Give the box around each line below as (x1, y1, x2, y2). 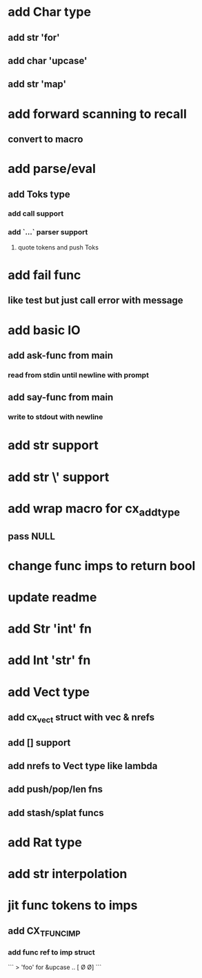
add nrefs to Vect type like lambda (8, 760, 158, 772)
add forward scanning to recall (8, 106, 187, 121)
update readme (8, 590, 97, 605)
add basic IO (8, 322, 81, 338)
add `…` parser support (8, 227, 88, 237)
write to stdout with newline (8, 412, 103, 422)
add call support (8, 209, 64, 218)
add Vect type (8, 684, 90, 700)
